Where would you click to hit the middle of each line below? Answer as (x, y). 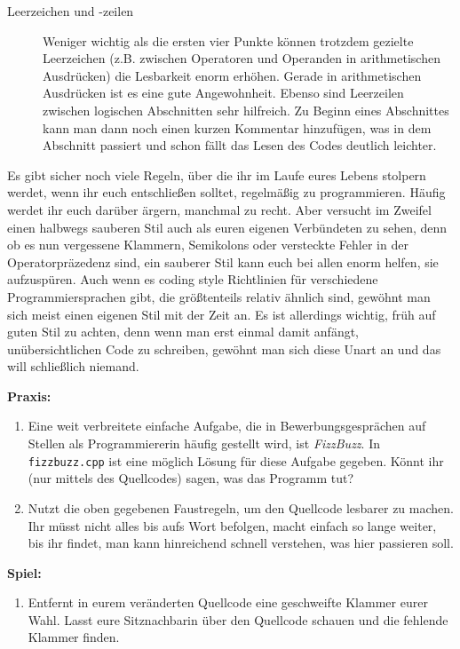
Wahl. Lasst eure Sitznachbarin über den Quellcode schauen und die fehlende (238, 619)
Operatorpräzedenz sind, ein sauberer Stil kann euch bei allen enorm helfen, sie (223, 261)
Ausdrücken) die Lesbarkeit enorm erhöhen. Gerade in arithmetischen (232, 75)
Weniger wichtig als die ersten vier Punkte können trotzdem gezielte (228, 40)
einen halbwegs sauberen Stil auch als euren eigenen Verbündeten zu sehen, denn (227, 227)
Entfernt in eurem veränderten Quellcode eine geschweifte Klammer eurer (228, 602)
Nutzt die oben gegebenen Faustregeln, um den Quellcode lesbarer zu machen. (241, 507)
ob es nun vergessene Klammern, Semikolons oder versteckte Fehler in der (208, 245)
